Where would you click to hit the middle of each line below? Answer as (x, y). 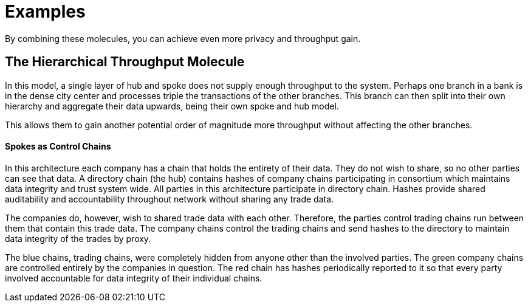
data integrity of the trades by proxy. (78, 238)
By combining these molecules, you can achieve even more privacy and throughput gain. (183, 38)
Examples (45, 12)
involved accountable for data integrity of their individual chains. (134, 278)
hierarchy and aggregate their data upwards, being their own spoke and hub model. (172, 106)
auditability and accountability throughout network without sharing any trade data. (170, 199)
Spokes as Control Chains (58, 147)
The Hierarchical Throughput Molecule (125, 62)
